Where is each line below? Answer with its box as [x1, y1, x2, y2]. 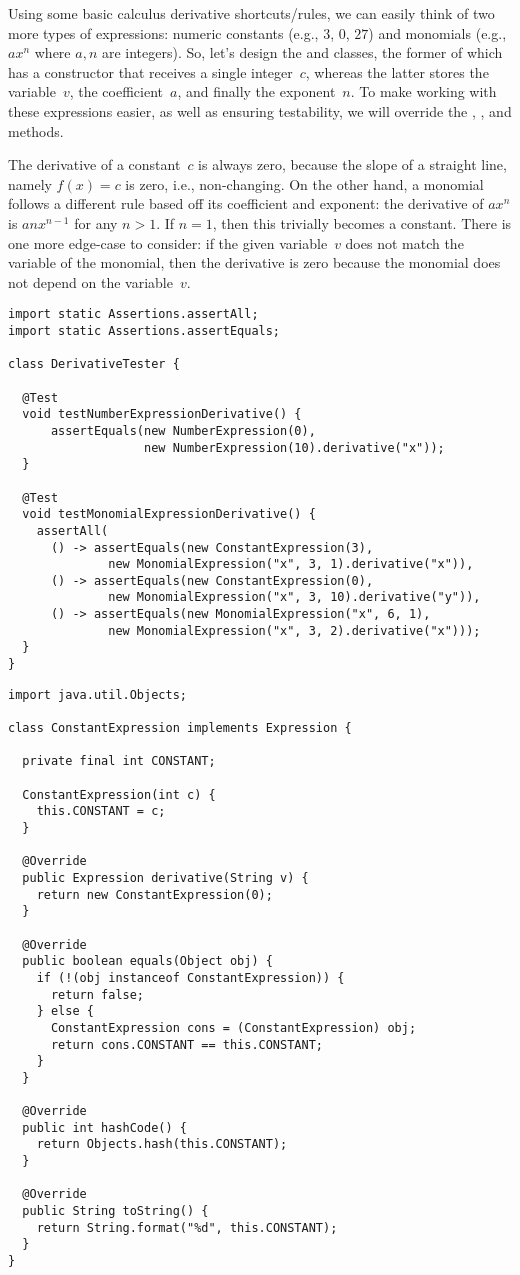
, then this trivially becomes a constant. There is [212, 212, 512, 233]
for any [74, 212, 118, 233]
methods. [8, 120, 64, 141]
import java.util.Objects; [8, 687, 187, 702]
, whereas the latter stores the [305, 61, 489, 82]
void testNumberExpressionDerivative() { [22, 407, 302, 422]
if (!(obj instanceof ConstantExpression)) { [36, 970, 345, 985]
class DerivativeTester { [8, 357, 180, 372]
